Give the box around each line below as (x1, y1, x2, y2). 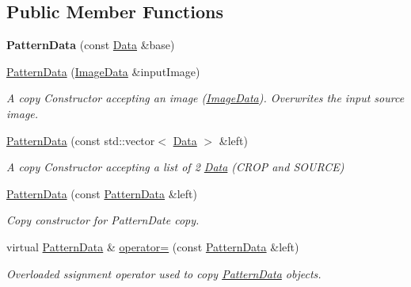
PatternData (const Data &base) (6, 36, 175, 53)
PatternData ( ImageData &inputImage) (6, 63, 200, 79)
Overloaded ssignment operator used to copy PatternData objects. (6, 265, 322, 281)
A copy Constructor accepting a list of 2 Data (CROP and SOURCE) (6, 159, 344, 175)
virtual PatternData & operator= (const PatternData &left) (6, 238, 299, 254)
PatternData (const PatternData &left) (6, 185, 197, 201)
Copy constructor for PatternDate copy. (6, 212, 200, 228)
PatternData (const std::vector (6, 132, 155, 148)
